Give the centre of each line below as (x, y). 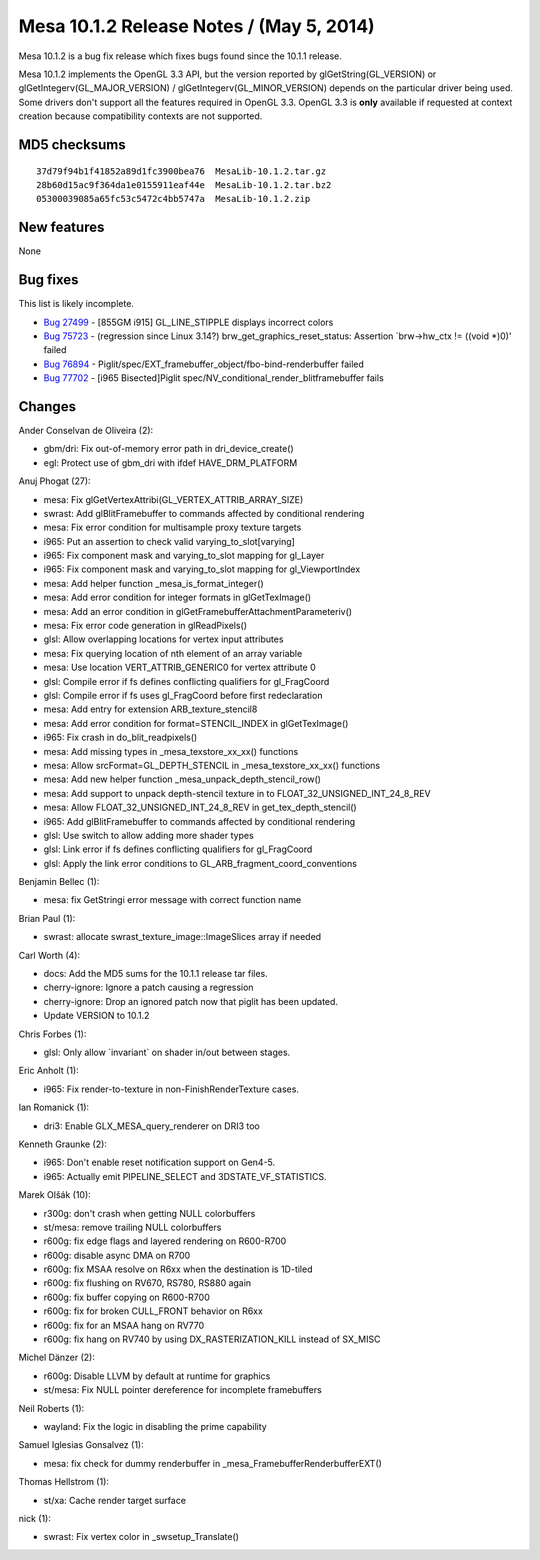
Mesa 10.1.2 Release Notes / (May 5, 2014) (196, 26)
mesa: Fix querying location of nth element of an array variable (173, 653)
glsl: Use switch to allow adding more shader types (148, 835)
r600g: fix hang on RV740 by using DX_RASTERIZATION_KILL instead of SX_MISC (212, 1339)
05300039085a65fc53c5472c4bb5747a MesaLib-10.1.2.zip (173, 199)
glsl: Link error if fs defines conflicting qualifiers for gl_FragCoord (178, 849)
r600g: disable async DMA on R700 (117, 1255)
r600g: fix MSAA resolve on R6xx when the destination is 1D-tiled (178, 1269)
